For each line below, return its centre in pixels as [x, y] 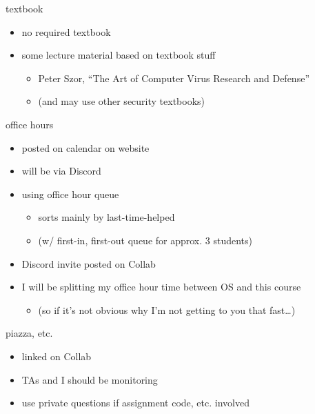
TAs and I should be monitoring [90, 379]
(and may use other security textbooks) [122, 101]
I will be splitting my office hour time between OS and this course [161, 287]
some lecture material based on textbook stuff [119, 55]
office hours [30, 124]
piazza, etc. [29, 333]
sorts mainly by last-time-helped [106, 217]
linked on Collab [57, 356]
